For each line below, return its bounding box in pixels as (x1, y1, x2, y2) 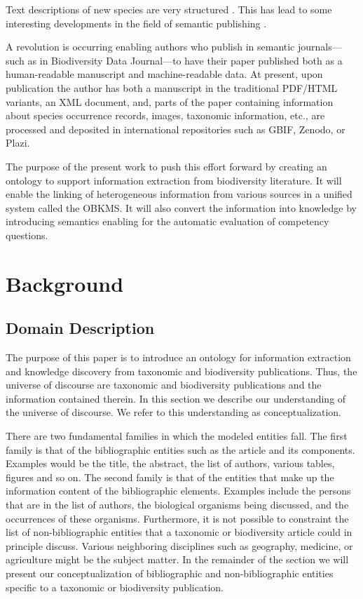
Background (6, 269, 124, 297)
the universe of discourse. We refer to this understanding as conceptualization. (6, 405, 342, 419)
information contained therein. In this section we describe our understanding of (6, 391, 346, 405)
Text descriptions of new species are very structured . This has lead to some (6, 2, 332, 16)
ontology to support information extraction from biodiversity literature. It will (6, 173, 342, 187)
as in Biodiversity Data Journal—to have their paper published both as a (27, 53, 343, 67)
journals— (298, 39, 342, 54)
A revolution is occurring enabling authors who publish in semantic (6, 39, 295, 54)
